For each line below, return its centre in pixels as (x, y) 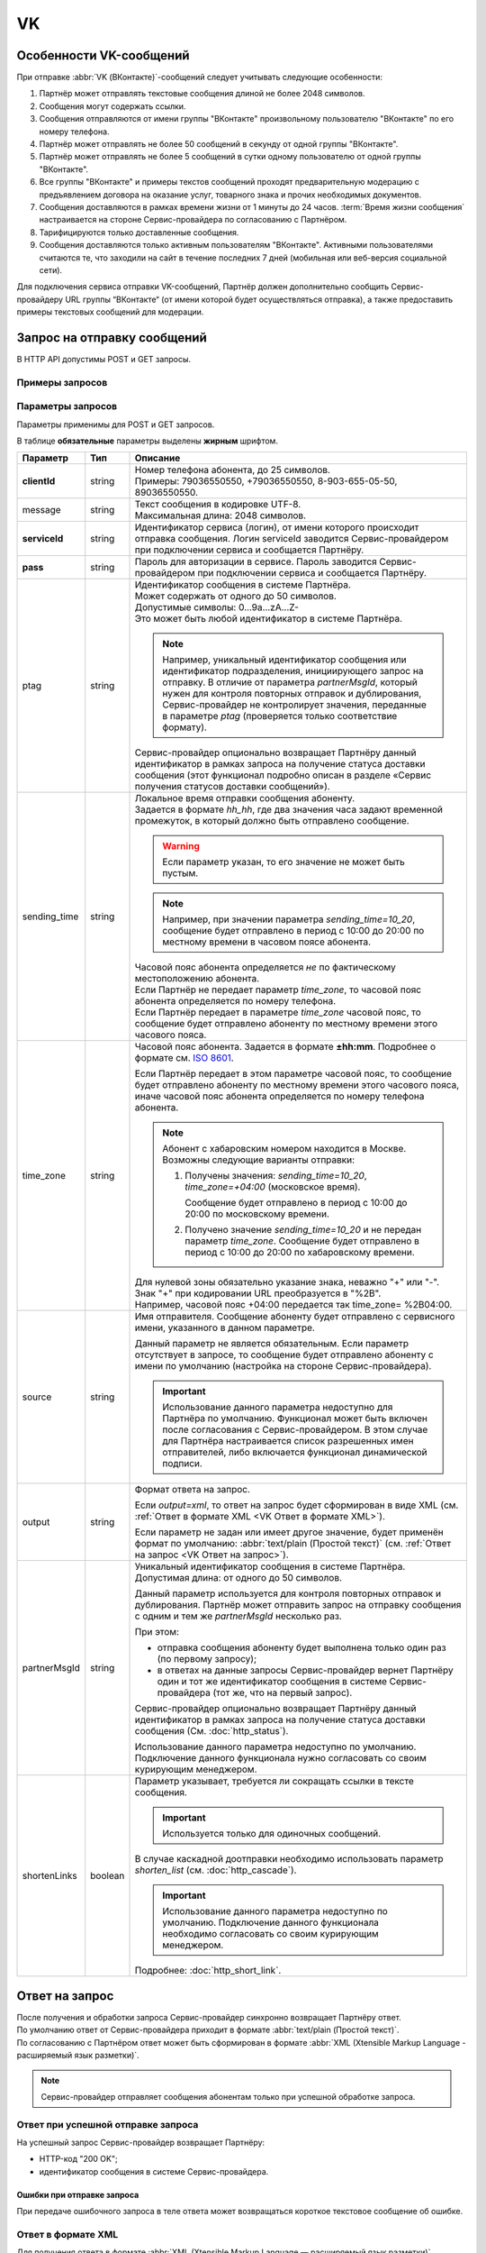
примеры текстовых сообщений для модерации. (110, 312)
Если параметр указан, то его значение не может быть (283, 862)
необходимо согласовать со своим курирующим (271, 1934)
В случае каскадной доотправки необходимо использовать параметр (289, 1859)
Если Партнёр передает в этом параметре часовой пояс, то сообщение (293, 1074)
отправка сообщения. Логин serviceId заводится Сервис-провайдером (292, 539)
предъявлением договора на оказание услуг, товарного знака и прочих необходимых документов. (230, 195)
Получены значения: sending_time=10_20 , (276, 1176)
